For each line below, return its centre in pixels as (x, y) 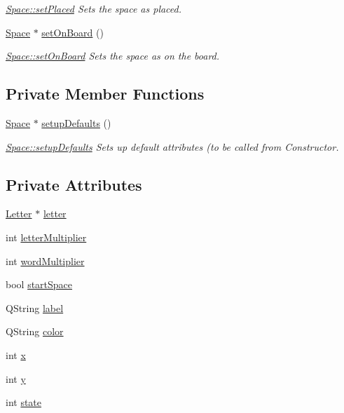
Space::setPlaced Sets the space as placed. (94, 8)
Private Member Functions (105, 94)
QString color (35, 331)
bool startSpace (39, 284)
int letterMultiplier (46, 237)
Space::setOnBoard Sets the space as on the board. (113, 56)
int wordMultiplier (45, 260)
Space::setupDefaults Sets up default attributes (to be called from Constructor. (172, 146)
